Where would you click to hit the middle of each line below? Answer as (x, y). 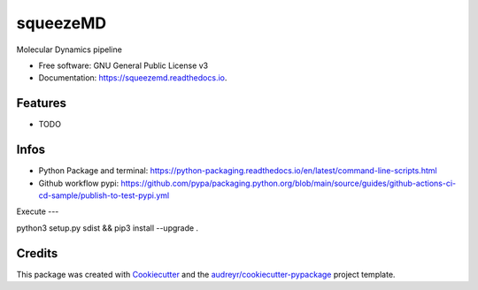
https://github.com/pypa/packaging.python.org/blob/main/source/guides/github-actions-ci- (288, 183)
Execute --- (38, 211)
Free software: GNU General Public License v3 (123, 65)
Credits (37, 253)
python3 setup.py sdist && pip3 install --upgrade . (108, 228)
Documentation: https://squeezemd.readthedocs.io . (133, 78)
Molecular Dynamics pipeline (69, 50)
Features (41, 103)
